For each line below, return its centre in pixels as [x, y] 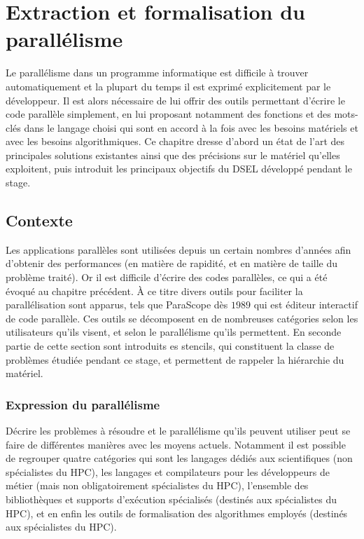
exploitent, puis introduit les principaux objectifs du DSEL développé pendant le [179, 169]
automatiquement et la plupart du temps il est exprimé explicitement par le [168, 86]
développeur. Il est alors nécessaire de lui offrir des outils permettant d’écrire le [175, 100]
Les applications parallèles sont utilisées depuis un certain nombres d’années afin [178, 249]
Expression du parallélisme [83, 404]
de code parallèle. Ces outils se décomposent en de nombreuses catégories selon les [182, 318]
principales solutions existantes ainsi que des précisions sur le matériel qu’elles [173, 155]
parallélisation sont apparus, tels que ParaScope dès [117, 305]
